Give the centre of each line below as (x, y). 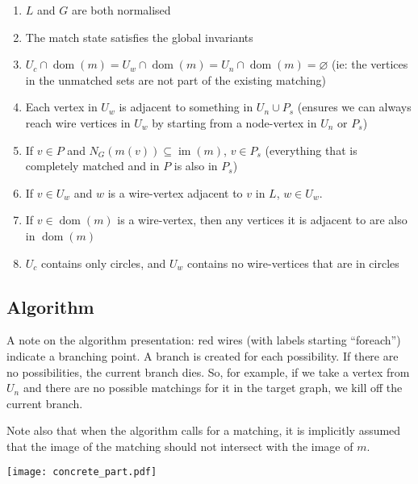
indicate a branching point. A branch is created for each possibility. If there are (203, 355)
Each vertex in (61, 107)
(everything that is (311, 150)
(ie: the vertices (370, 64)
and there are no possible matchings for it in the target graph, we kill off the (213, 388)
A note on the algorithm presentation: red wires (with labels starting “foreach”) (204, 340)
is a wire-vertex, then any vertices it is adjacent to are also (262, 220)
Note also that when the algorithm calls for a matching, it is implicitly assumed (204, 430)
